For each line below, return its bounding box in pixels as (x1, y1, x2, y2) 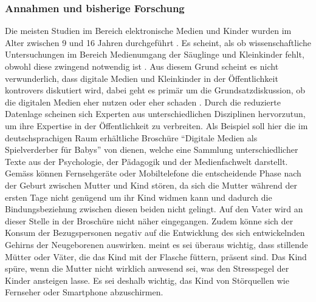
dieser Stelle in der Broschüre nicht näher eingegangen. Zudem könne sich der (5, 214, 294, 227)
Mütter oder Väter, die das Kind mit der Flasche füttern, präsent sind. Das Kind (5, 250, 307, 263)
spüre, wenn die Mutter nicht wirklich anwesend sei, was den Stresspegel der (5, 262, 289, 275)
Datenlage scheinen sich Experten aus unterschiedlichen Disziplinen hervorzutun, (5, 107, 306, 120)
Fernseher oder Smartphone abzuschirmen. (5, 286, 163, 298)
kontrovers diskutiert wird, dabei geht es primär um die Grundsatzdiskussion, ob (5, 84, 306, 96)
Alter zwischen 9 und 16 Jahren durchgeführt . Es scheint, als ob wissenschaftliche (5, 36, 311, 49)
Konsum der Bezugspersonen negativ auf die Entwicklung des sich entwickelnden (5, 226, 305, 239)
